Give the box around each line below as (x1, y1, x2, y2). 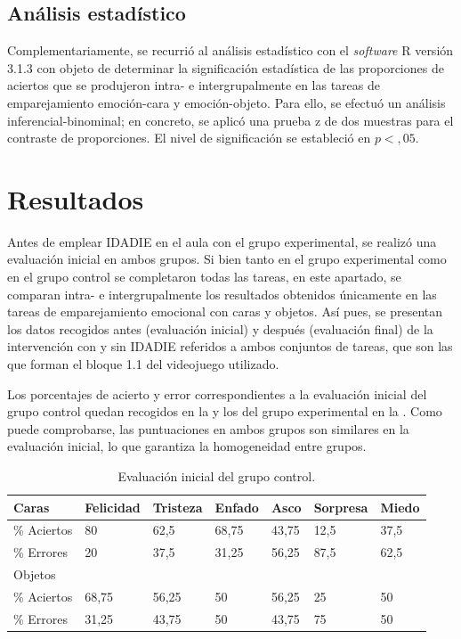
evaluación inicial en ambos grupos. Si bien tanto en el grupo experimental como (7, 250, 447, 268)
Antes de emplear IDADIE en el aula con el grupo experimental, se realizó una (7, 232, 437, 250)
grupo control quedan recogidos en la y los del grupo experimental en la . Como (7, 402, 442, 421)
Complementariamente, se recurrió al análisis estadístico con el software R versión (7, 41, 454, 60)
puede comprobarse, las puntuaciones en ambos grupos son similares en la (7, 419, 409, 438)
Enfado (214, 497, 259, 516)
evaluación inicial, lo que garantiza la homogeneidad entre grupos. (7, 437, 367, 455)
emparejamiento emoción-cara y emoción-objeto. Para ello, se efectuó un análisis (7, 93, 446, 111)
